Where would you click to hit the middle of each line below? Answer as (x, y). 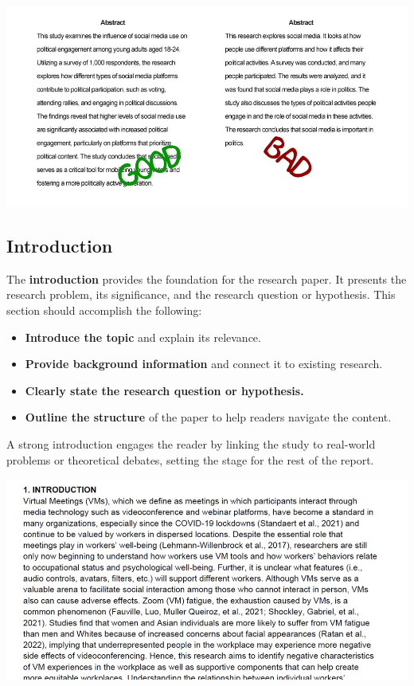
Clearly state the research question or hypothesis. (164, 390)
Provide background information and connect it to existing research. (204, 364)
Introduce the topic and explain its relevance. (143, 337)
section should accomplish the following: (104, 310)
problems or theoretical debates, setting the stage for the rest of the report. (190, 459)
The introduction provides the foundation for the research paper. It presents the (207, 278)
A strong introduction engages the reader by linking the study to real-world (191, 443)
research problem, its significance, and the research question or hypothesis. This (201, 294)
